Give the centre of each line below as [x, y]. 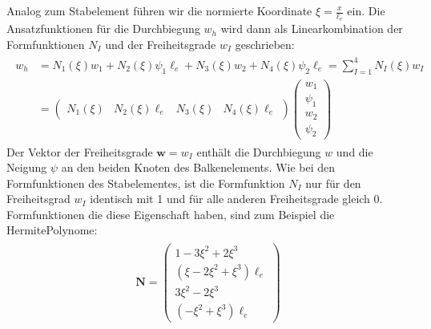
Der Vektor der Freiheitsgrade [80, 151]
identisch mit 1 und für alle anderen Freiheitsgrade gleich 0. [236, 199]
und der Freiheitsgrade [161, 44]
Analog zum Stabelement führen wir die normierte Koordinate [159, 10]
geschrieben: [265, 44]
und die [354, 151]
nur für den [333, 183]
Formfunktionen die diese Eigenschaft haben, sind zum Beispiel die [171, 214]
